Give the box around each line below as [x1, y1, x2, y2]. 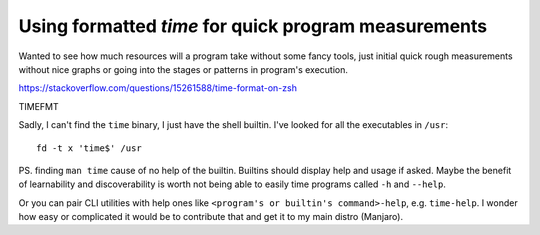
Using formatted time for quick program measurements [18, 15, 488, 37]
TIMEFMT [18, 100, 59, 112]
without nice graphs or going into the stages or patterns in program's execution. [18, 63, 349, 75]
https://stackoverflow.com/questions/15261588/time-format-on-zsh [18, 82, 297, 94]
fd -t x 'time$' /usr [36, 142, 142, 154]
